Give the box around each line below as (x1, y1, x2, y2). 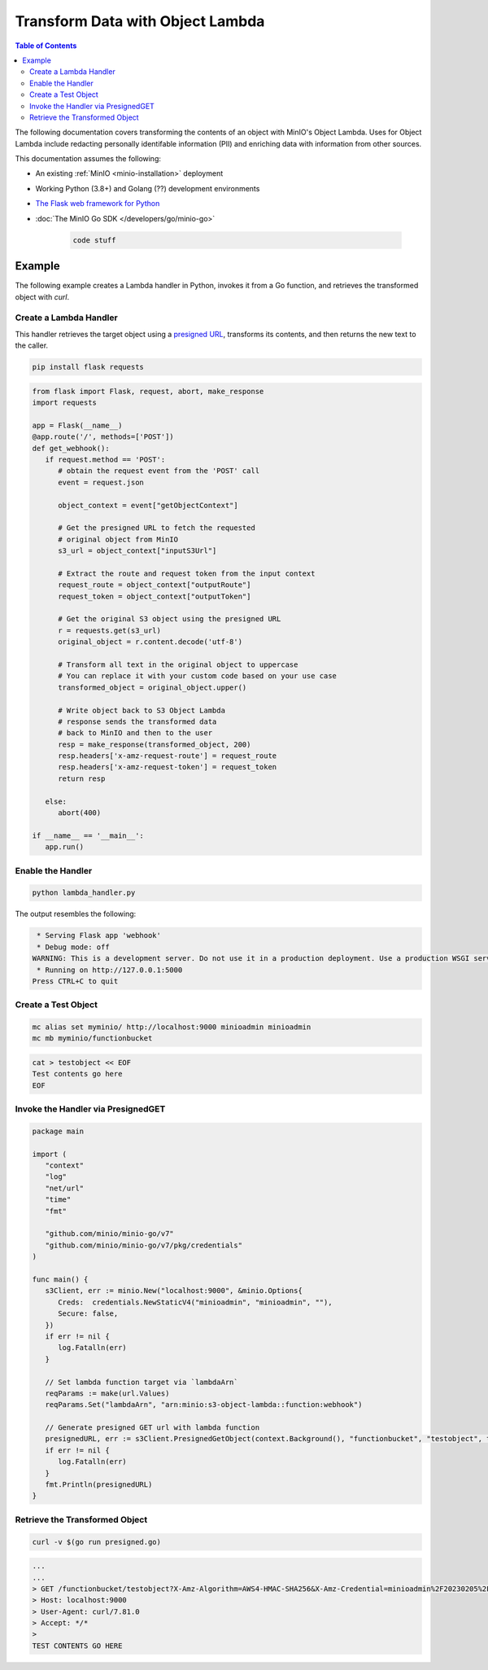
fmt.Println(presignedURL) (45, 1480, 153, 1489)
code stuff (72, 235, 116, 244)
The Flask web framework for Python (35, 199, 160, 208)
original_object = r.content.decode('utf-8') (58, 638, 243, 647)
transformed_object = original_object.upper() (58, 682, 247, 692)
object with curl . (15, 291, 69, 301)
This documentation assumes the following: (15, 154, 162, 164)
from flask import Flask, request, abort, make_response (32, 387, 264, 396)
